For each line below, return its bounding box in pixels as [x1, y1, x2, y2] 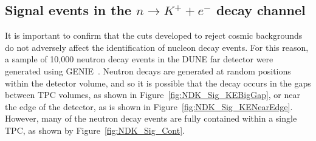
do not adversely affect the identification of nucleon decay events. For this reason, [5, 41, 309, 53]
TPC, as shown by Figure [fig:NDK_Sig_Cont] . [5, 123, 185, 136]
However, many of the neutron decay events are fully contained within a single [5, 112, 297, 125]
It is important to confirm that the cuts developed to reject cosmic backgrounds [5, 29, 303, 42]
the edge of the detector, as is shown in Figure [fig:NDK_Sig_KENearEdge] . [5, 100, 293, 113]
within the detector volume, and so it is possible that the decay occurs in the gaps [5, 76, 311, 89]
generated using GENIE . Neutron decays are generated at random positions [5, 64, 291, 77]
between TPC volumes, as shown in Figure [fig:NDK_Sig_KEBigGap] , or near [5, 88, 301, 101]
